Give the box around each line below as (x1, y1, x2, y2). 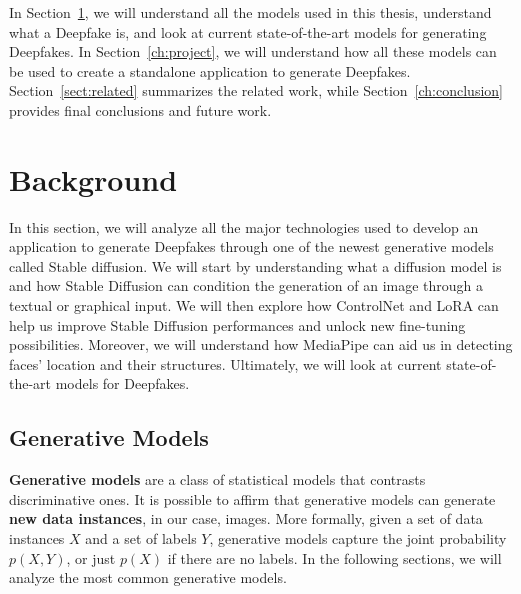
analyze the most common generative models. (9, 567, 287, 588)
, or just (66, 547, 116, 568)
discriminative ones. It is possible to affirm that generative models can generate (9, 488, 496, 509)
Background (9, 158, 178, 199)
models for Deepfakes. (55, 373, 190, 394)
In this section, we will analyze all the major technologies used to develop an (9, 216, 479, 237)
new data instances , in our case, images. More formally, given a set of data (9, 508, 483, 529)
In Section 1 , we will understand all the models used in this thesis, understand (9, 2, 492, 22)
